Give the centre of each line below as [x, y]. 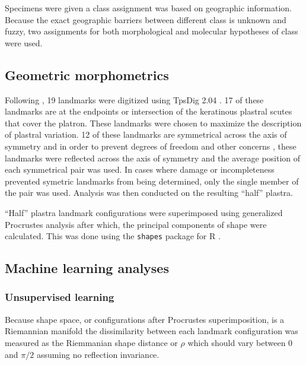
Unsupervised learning [60, 297]
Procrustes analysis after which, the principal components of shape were [136, 224]
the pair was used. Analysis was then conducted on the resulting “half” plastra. [149, 193]
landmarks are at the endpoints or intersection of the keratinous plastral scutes [149, 111]
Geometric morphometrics [87, 74]
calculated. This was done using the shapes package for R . [113, 236]
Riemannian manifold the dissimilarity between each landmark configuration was [152, 331]
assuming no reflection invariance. [98, 354]
